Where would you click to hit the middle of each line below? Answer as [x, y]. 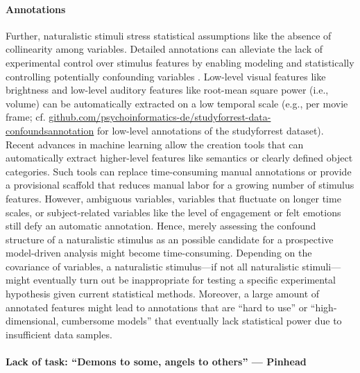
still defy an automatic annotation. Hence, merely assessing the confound [161, 226]
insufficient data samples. [59, 334]
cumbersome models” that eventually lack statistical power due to [202, 321]
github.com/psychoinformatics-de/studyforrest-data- [160, 117]
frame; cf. [26, 117]
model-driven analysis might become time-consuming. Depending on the [159, 253]
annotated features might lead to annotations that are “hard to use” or [157, 307]
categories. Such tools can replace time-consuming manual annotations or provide [179, 171]
